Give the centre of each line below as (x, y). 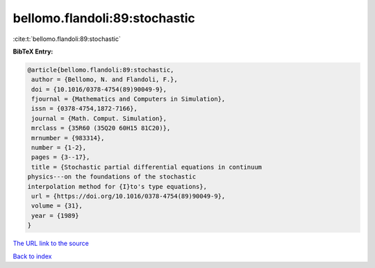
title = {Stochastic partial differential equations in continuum (147, 167)
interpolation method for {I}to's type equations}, (117, 186)
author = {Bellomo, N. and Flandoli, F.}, (105, 79)
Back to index (32, 256)
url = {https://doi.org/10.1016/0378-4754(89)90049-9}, (128, 196)
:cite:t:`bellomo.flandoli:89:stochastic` (67, 39)
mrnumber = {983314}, (68, 138)
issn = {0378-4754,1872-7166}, (85, 109)
